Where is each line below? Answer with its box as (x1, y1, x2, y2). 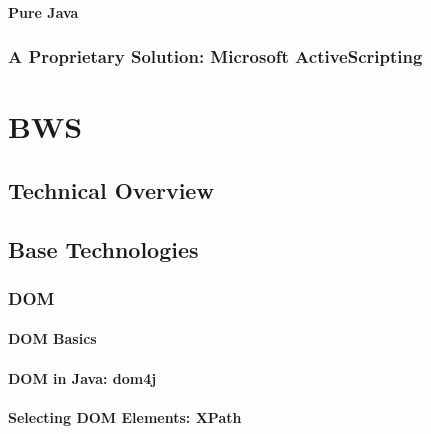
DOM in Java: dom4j (8, 367, 157, 388)
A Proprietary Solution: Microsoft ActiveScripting (8, 44, 423, 69)
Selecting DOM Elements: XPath (8, 406, 242, 427)
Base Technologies (8, 233, 199, 264)
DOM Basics (8, 328, 97, 349)
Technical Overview (8, 174, 214, 205)
